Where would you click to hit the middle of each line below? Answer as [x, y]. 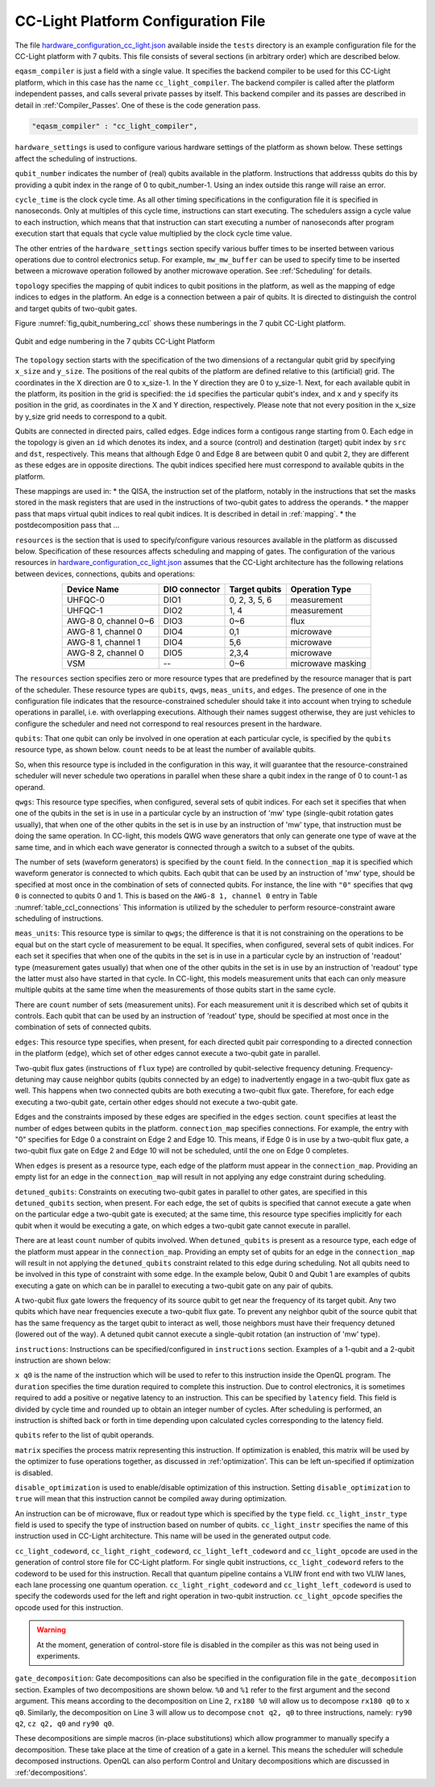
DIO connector [192, 589]
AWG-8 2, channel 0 [105, 653]
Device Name [93, 589]
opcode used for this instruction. [69, 1607]
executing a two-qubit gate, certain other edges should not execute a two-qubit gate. [156, 1102]
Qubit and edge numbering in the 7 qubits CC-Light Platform [115, 341]
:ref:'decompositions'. [51, 1772]
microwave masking [328, 663]
